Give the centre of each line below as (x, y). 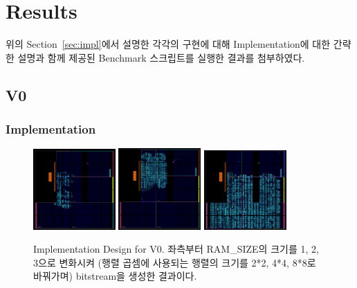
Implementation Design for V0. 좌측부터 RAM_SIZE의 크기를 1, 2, (176, 249)
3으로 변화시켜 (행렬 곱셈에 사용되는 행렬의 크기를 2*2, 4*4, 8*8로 (175, 262)
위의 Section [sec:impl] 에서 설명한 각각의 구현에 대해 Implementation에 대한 (168, 44)
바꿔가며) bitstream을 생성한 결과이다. (115, 276)
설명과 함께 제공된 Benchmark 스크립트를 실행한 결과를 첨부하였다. (161, 57)
